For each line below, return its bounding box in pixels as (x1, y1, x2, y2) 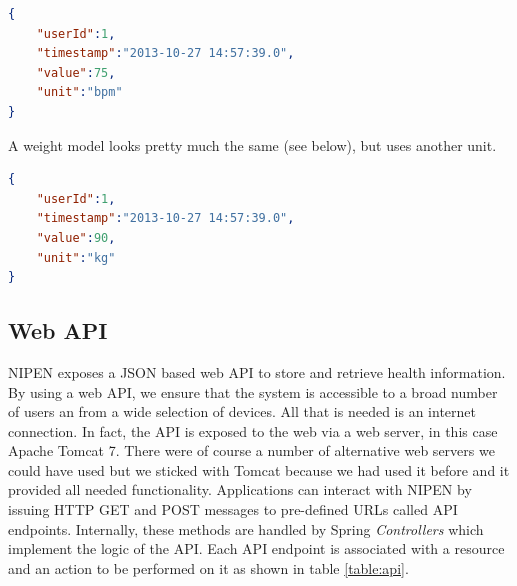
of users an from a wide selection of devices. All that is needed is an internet (8, 401, 476, 422)
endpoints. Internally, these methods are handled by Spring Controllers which (8, 518, 484, 539)
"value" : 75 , (36, 65, 116, 80)
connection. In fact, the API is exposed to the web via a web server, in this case (8, 420, 498, 441)
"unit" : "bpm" (36, 85, 123, 100)
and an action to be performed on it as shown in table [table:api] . (8, 557, 409, 578)
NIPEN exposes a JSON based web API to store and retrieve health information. (8, 361, 506, 382)
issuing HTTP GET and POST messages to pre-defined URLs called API (8, 499, 458, 520)
